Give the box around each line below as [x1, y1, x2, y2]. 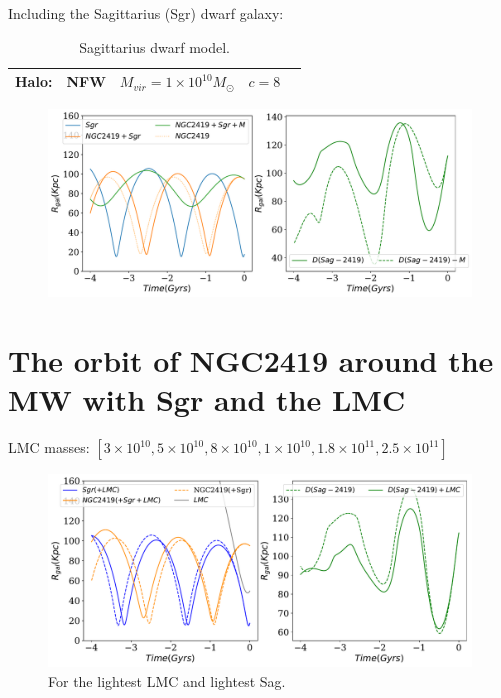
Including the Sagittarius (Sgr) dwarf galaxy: [8, 3, 284, 23]
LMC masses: [8, 437, 90, 458]
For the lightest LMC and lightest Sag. [48, 670, 286, 691]
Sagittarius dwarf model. [79, 36, 230, 57]
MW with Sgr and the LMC [8, 379, 406, 420]
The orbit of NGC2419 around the [8, 340, 494, 381]
